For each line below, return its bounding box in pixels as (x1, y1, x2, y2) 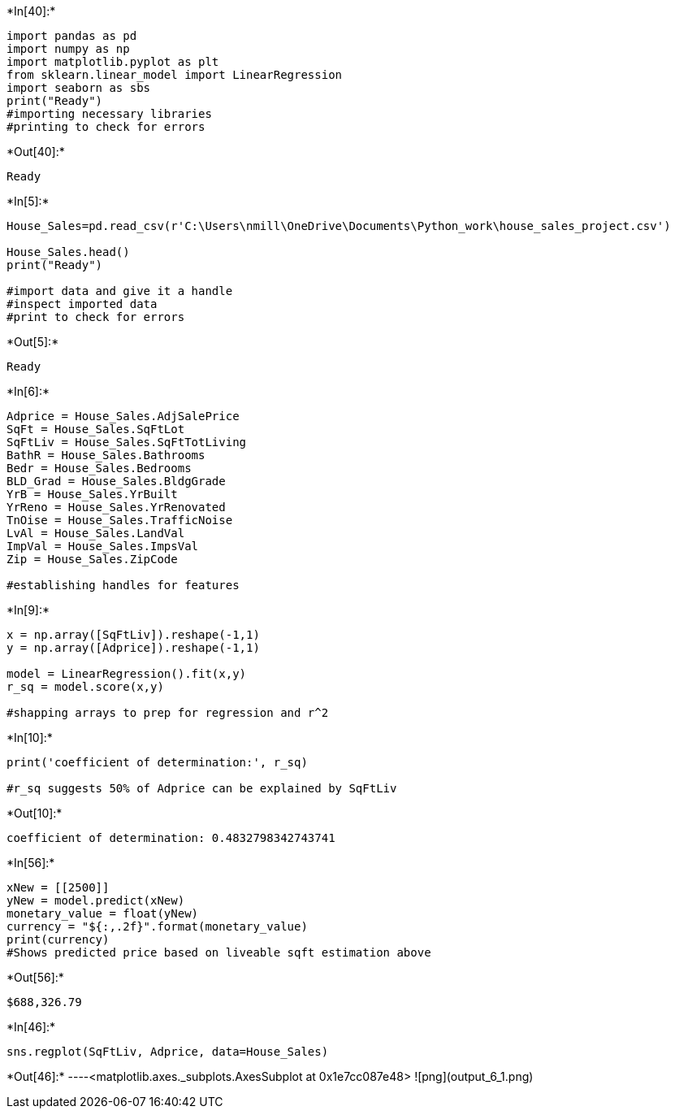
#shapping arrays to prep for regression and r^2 (6, 706, 329, 719)
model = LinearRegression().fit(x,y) (6, 667, 247, 680)
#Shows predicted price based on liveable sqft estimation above (6, 946, 431, 959)
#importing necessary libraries (6, 107, 212, 120)
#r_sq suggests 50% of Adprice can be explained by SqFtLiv (6, 782, 397, 795)
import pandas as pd (6, 29, 137, 42)
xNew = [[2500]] (6, 881, 110, 894)
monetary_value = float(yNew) (6, 907, 199, 920)
